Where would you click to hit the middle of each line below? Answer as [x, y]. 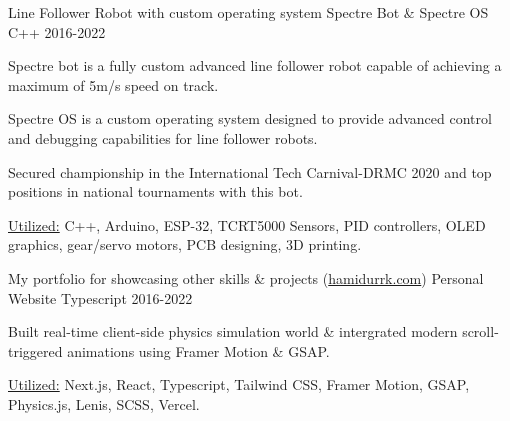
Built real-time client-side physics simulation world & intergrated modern [233, 331]
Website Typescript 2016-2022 [100, 297]
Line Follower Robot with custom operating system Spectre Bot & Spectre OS [248, 12]
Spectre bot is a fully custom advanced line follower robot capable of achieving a [255, 65]
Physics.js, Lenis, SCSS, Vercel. [104, 403]
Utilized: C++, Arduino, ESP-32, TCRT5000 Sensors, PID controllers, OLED [247, 224]
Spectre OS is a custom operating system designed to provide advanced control [250, 118]
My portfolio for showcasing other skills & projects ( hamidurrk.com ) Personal [246, 277]
